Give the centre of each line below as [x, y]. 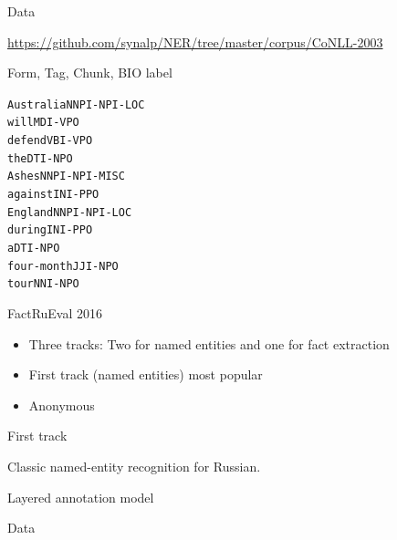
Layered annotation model [81, 497]
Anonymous [62, 405]
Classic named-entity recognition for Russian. [134, 466]
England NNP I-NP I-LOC [70, 212]
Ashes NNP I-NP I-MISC [66, 177]
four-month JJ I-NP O [63, 266]
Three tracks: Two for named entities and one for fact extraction [209, 343]
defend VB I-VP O [50, 141]
